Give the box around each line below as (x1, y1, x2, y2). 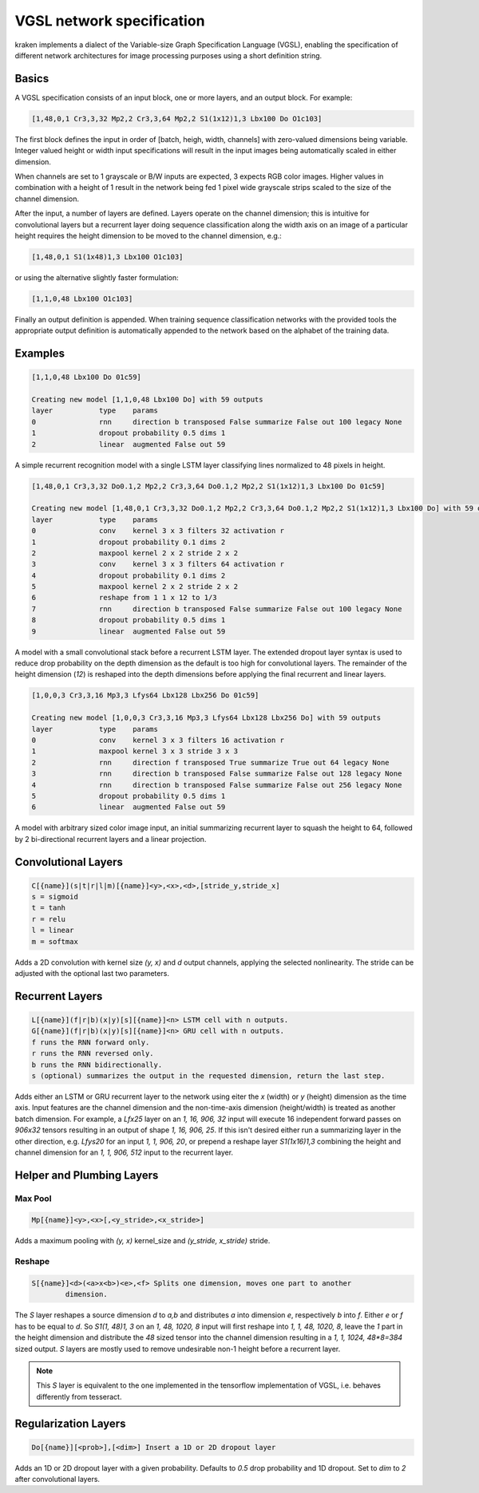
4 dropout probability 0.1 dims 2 (31, 571, 226, 580)
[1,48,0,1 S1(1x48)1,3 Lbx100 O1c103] (31, 252, 184, 261)
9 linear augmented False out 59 (31, 626, 226, 636)
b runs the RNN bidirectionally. (31, 1060, 163, 1069)
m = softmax (31, 937, 79, 946)
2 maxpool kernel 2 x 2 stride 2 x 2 (31, 548, 239, 558)
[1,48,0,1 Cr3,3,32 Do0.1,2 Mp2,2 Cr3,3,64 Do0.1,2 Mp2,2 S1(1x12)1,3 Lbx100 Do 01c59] (31, 481, 386, 491)
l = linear (31, 926, 74, 935)
